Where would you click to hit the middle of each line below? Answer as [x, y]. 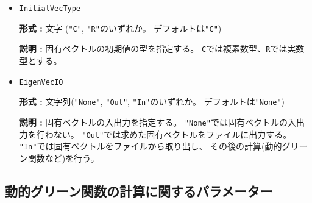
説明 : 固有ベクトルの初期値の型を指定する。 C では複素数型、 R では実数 [162, 48]
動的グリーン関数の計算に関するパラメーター [139, 191]
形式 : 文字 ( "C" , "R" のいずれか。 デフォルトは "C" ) [120, 28]
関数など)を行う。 [63, 158]
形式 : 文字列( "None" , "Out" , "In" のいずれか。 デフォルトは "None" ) [152, 101]
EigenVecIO [41, 82]
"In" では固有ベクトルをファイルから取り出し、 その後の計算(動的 [151, 146]
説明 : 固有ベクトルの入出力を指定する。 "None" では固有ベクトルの [153, 122]
